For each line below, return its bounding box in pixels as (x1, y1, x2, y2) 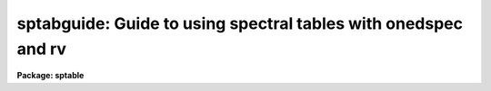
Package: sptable (16, 70, 85, 81)
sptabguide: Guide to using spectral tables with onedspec (16, 14, 464, 33)
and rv (16, 39, 67, 59)
